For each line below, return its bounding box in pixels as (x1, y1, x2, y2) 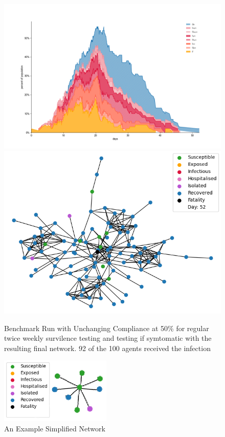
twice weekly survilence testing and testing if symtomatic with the (4, 333, 212, 343)
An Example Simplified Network (4, 423, 105, 433)
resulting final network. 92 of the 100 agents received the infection (4, 342, 211, 353)
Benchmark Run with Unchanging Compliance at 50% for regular (4, 322, 209, 333)
